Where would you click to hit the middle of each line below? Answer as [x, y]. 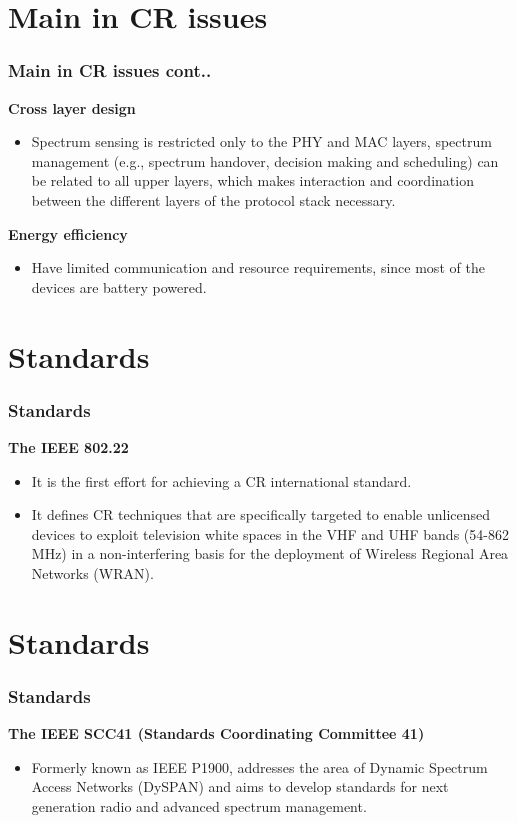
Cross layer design [72, 107]
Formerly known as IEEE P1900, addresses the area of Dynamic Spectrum [259, 766]
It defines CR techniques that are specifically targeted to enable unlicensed [261, 514]
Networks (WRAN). [92, 572]
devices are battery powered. [119, 286]
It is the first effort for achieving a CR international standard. [221, 480]
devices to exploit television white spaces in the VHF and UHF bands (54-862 [270, 533]
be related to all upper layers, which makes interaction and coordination [252, 180]
